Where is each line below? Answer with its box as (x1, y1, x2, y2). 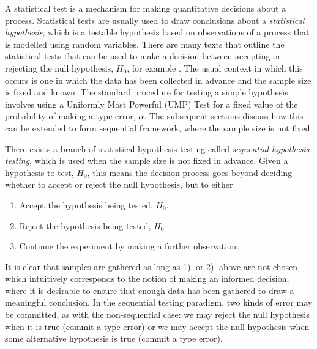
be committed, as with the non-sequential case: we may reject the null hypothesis (5, 308, 310, 321)
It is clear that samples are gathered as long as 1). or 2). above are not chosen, (5, 260, 300, 273)
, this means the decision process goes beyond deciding (87, 166, 293, 178)
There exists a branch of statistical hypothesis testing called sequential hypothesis (5, 142, 310, 155)
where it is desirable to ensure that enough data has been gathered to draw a (5, 284, 294, 296)
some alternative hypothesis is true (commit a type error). (5, 332, 223, 345)
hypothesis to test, (5, 166, 74, 178)
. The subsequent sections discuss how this (144, 109, 304, 122)
